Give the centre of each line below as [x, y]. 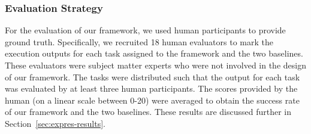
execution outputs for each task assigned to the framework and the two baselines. [154, 53]
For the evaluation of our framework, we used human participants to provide [145, 30]
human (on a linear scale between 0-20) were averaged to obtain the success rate [152, 100]
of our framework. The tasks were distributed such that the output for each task [153, 77]
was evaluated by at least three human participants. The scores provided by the [151, 88]
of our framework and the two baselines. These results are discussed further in [148, 112]
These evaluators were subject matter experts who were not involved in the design [155, 65]
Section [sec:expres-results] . [55, 123]
